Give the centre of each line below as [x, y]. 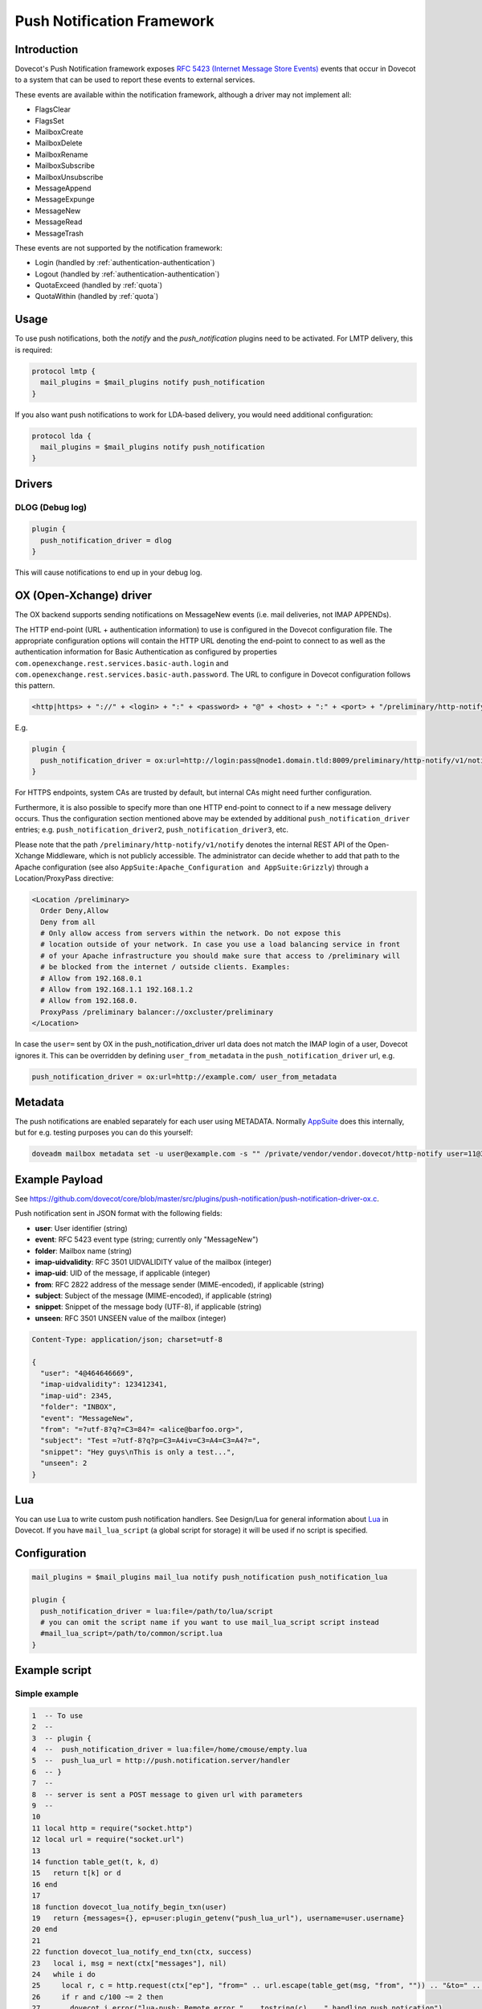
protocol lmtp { [64, 371]
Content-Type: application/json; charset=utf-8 [127, 1339]
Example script [53, 1670]
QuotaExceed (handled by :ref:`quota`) [99, 285]
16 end [45, 1884]
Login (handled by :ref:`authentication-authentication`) [125, 263]
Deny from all [68, 922]
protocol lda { [61, 436]
